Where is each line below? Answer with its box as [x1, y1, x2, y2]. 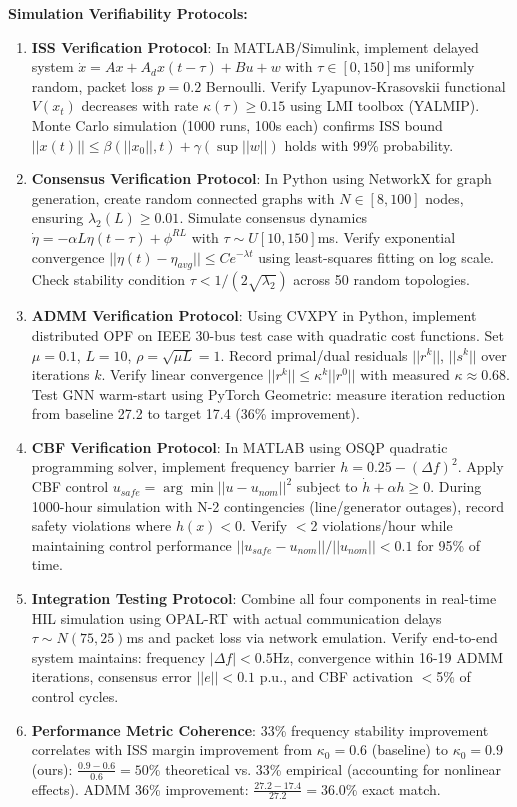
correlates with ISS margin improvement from [31, 739, 313, 760]
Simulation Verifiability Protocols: [8, 3, 248, 23]
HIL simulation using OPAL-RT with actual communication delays [31, 607, 442, 628]
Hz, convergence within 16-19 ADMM [272, 646, 504, 667]
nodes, [425, 187, 464, 208]
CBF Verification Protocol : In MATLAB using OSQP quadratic [31, 436, 448, 457]
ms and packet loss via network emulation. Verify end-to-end [126, 627, 498, 648]
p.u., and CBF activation [259, 666, 413, 687]
